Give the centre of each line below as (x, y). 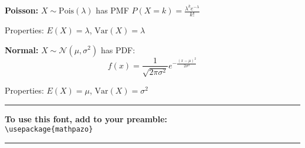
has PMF (112, 10)
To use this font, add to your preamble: (86, 118)
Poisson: (22, 10)
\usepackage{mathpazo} (49, 130)
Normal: (22, 49)
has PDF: (118, 49)
